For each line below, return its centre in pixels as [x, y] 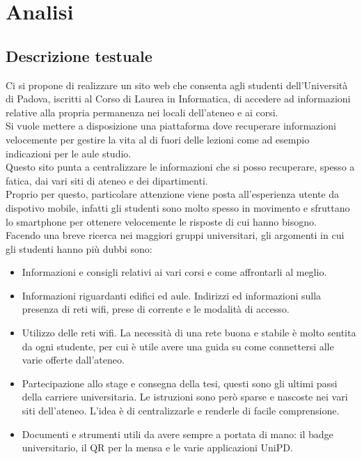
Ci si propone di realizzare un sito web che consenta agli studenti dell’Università [177, 85]
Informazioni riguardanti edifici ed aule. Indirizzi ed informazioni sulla [172, 295]
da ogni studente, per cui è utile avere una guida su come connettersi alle [178, 346]
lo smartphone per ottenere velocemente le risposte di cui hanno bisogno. [161, 221]
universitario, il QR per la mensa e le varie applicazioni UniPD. [157, 448]
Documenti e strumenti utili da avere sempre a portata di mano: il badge [178, 434]
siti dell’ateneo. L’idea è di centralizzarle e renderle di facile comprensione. [181, 411]
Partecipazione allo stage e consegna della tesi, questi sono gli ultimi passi [180, 383]
